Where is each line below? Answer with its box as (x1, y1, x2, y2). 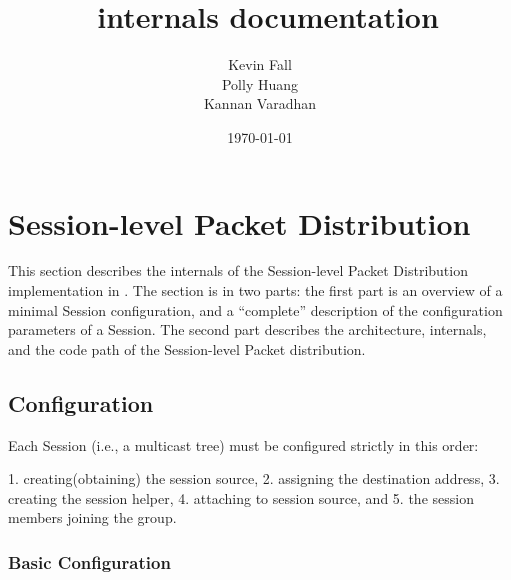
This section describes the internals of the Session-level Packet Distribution (8, 260, 468, 281)
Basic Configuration (8, 549, 171, 574)
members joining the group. (8, 507, 177, 528)
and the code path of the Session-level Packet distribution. (8, 338, 366, 359)
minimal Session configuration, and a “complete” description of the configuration (8, 299, 503, 320)
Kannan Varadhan (203, 93, 317, 114)
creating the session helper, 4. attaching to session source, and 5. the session (8, 487, 474, 508)
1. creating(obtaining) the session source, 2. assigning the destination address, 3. (8, 468, 500, 489)
